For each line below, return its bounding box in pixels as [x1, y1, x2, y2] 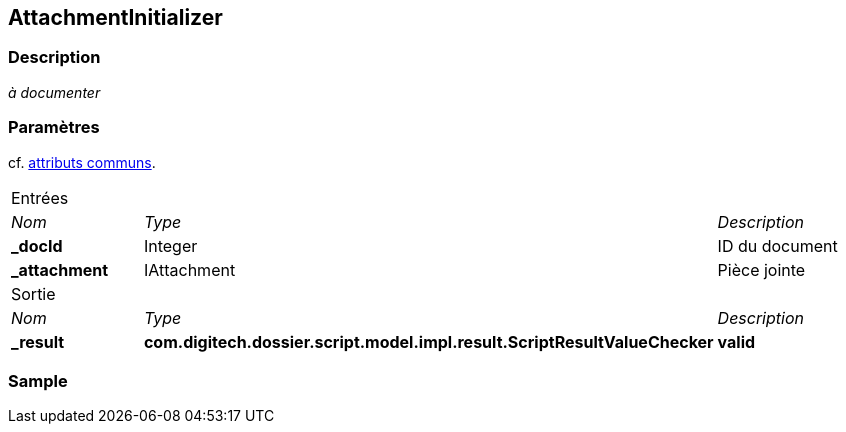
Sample [8, 370, 68, 391]
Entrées [11, 187, 69, 208]
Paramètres [8, 117, 100, 138]
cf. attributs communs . [8, 153, 156, 171]
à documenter [8, 83, 101, 101]
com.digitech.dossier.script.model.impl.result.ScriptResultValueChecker [143, 331, 714, 352]
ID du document [717, 235, 838, 256]
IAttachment [143, 259, 236, 280]
